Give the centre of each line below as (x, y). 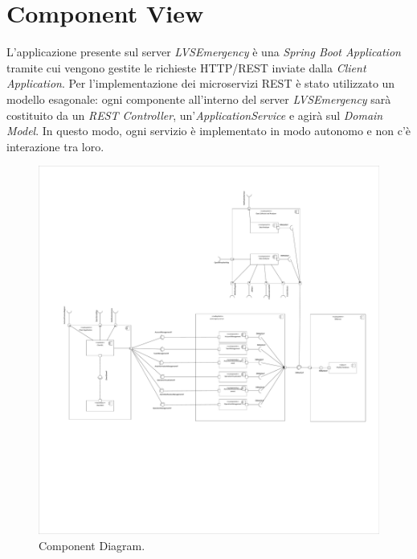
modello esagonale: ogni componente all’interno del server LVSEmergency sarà (199, 99)
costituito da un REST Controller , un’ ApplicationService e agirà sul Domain (195, 115)
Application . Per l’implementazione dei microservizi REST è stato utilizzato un (201, 83)
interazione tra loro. (55, 146)
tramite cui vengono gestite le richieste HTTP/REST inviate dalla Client (186, 67)
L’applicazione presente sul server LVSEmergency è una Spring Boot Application (204, 52)
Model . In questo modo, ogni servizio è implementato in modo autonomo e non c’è (209, 131)
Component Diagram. (92, 545)
